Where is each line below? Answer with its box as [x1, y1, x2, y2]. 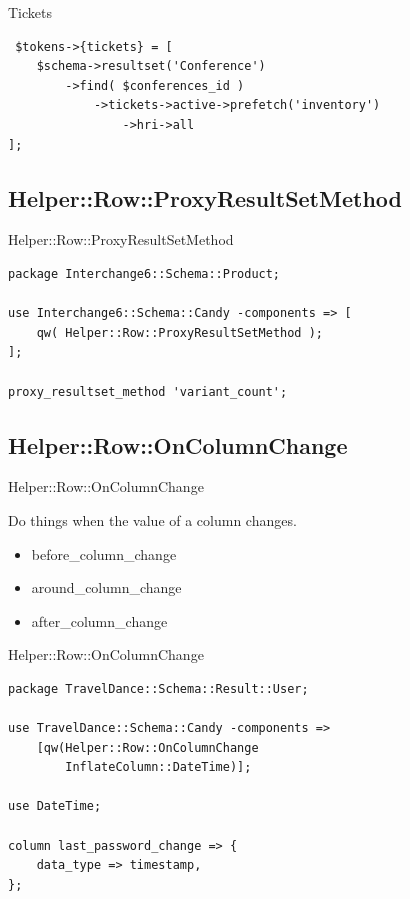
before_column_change [31, 543, 177, 564]
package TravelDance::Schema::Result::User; [8, 681, 309, 696]
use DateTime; [8, 799, 102, 814]
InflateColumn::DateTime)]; [65, 760, 252, 775]
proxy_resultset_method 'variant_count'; [8, 384, 288, 399]
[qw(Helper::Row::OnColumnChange [36, 740, 259, 755]
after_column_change [31, 610, 168, 631]
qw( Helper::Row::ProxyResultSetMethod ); [36, 325, 323, 340]
